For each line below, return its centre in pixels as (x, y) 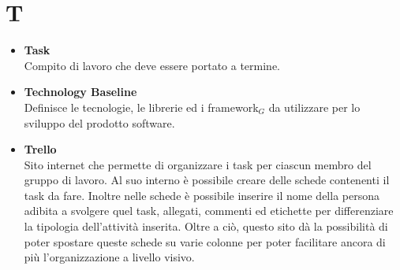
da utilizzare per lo (314, 107)
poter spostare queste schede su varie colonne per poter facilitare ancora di (205, 241)
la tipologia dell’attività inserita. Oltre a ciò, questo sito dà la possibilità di (206, 226)
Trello (40, 149)
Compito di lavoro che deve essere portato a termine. (152, 65)
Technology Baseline (80, 92)
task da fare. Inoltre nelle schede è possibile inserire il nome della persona (202, 195)
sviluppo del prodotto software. (99, 122)
